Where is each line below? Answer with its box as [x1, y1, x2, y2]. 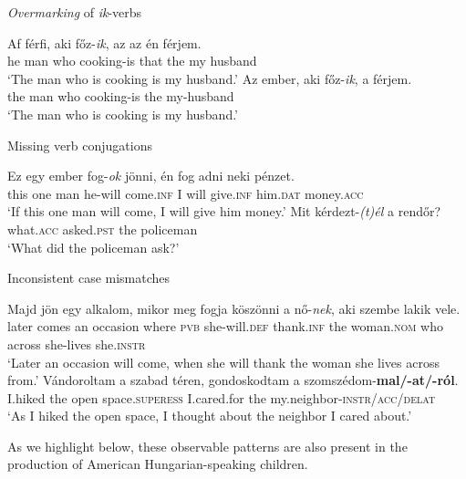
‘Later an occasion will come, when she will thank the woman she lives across [7, 352, 440, 371]
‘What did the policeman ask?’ [7, 237, 180, 256]
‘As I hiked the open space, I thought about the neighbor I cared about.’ [7, 406, 412, 425]
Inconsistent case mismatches [7, 268, 171, 287]
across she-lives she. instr [7, 334, 146, 353]
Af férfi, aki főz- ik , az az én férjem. [7, 33, 202, 52]
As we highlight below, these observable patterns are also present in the [7, 436, 408, 455]
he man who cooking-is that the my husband [7, 51, 257, 70]
